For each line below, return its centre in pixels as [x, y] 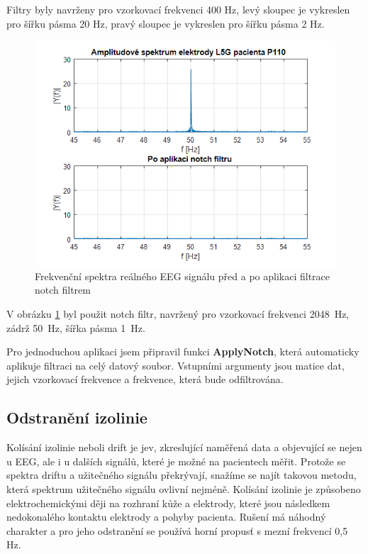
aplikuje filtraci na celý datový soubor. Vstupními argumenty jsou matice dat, [175, 365]
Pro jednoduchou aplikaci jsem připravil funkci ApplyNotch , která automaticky [183, 351]
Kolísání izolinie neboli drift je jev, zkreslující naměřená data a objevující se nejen [184, 447]
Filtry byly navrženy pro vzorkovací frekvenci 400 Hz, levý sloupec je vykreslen [178, 9]
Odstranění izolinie [77, 417]
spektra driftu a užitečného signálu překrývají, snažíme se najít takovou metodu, [182, 475]
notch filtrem [63, 290]
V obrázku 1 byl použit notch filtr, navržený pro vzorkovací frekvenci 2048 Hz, [178, 313]
